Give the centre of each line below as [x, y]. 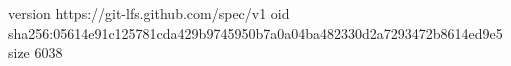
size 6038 [35, 52]
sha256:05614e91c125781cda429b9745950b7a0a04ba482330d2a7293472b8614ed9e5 [255, 32]
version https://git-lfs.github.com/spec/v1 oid [149, 13]
